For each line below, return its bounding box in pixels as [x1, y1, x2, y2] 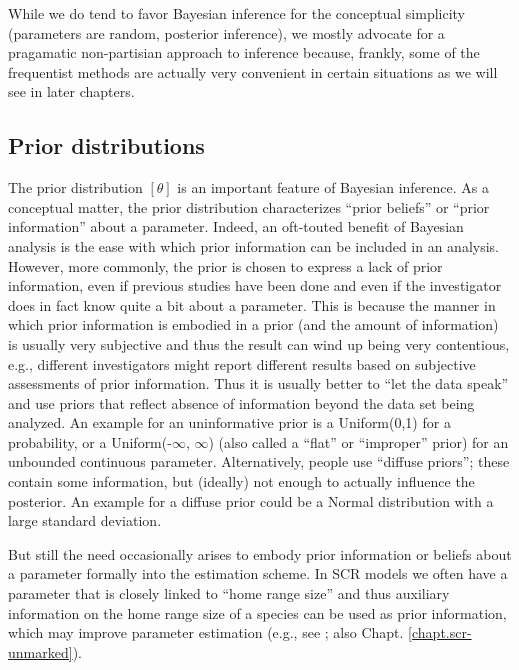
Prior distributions [8, 130, 205, 161]
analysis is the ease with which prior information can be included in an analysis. [8, 235, 499, 256]
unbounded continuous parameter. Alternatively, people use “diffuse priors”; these [8, 451, 510, 472]
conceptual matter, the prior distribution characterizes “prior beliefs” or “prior [8, 196, 490, 217]
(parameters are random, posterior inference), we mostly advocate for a [8, 22, 445, 43]
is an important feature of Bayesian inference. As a [177, 177, 490, 198]
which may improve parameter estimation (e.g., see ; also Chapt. [8, 622, 404, 643]
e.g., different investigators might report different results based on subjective [8, 353, 476, 374]
